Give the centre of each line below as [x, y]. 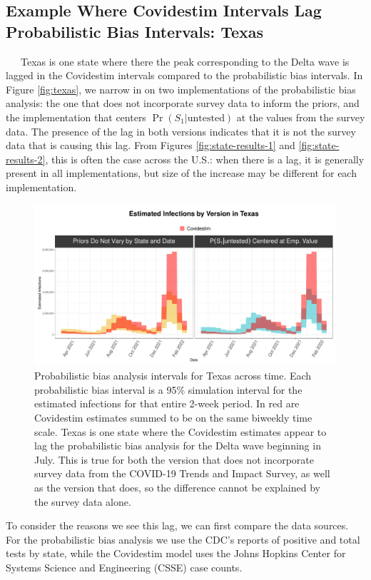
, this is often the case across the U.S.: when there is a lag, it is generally [205, 159]
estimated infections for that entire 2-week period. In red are [167, 403]
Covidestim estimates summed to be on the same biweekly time [173, 417]
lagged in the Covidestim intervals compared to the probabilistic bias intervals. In [184, 75]
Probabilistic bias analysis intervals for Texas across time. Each [173, 376]
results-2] [26, 159]
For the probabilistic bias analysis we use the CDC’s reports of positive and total [183, 539]
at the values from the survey [301, 117]
